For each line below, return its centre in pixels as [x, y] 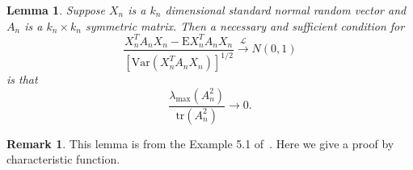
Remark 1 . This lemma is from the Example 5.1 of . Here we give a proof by [200, 143]
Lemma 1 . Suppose [56, 10]
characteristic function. [63, 159]
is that [22, 79]
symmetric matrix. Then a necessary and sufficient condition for [245, 25]
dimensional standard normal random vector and [286, 10]
